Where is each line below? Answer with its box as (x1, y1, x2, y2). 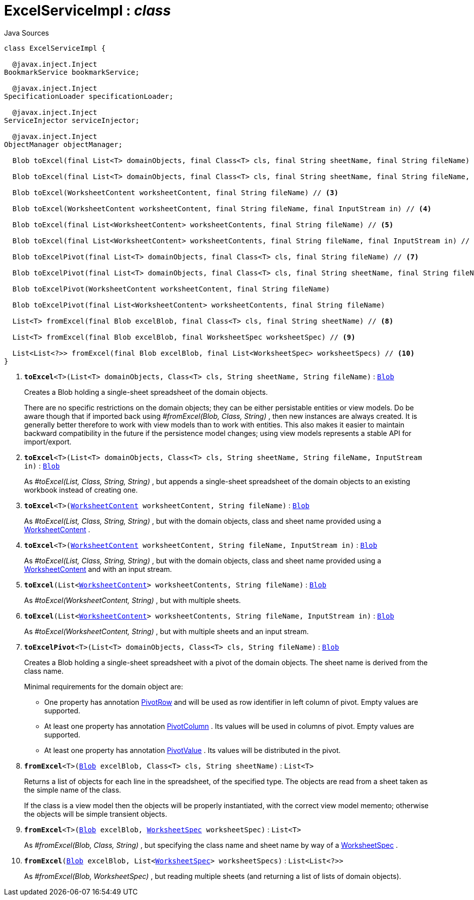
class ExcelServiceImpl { (4, 44, 106, 52)
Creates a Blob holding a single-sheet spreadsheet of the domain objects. (24, 387, 268, 396)
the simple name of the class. (24, 785, 122, 794)
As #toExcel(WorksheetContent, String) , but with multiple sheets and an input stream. (24, 627, 309, 636)
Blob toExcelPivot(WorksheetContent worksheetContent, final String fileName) (12, 284, 330, 293)
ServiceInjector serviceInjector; (4, 116, 140, 124)
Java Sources (4, 28, 49, 37)
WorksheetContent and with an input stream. (24, 564, 172, 573)
